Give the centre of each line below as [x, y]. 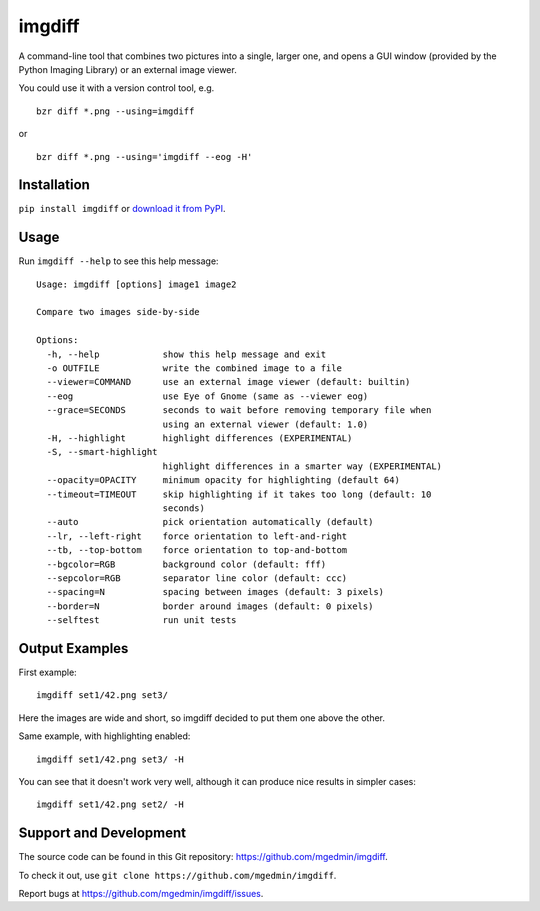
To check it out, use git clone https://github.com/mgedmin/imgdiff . [177, 875]
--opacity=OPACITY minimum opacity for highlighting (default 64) [223, 480]
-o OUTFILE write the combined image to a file [194, 368]
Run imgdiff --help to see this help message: [118, 261]
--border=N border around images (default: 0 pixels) [210, 606]
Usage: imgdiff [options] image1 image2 [136, 284]
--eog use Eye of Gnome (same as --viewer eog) [207, 396]
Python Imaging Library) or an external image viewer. [127, 69]
